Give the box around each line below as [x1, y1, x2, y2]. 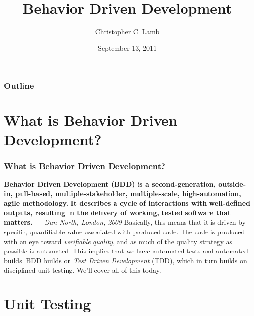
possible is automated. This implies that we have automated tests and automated [4, 246, 248, 256]
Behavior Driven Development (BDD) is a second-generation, [4, 179, 216, 189]
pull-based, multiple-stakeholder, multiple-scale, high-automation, [15, 188, 241, 198]
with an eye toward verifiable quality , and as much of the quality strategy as [4, 236, 232, 246]
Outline [4, 80, 34, 92]
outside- [218, 179, 246, 189]
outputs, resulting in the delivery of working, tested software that [4, 207, 231, 217]
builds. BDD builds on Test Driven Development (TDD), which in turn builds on [4, 255, 247, 265]
